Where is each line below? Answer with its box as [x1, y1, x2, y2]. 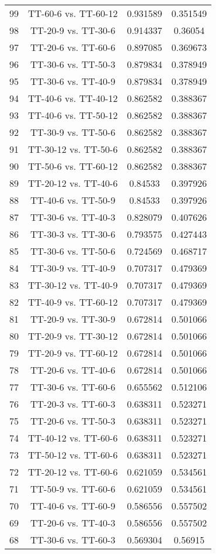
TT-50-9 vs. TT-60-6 [30, 482, 116, 495]
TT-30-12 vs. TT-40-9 [28, 278, 118, 292]
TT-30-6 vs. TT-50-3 [30, 57, 116, 71]
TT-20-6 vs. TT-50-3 [30, 414, 116, 428]
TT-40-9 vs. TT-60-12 [28, 295, 118, 309]
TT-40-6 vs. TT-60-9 [30, 499, 116, 512]
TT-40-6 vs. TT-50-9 [30, 193, 116, 207]
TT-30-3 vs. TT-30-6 [30, 227, 116, 241]
